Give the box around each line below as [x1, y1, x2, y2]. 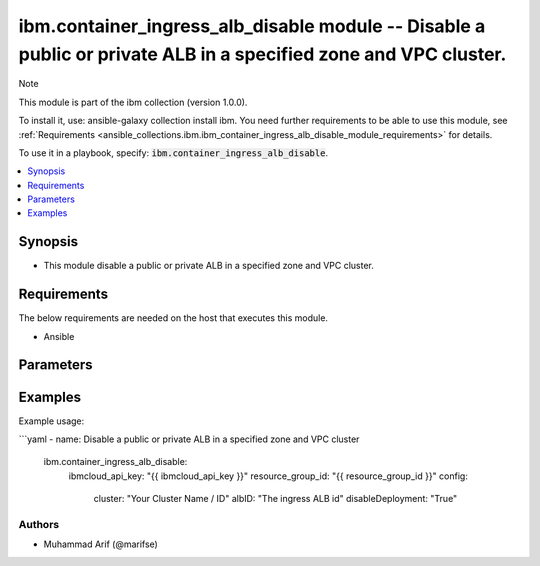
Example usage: [18, 415, 85, 427]
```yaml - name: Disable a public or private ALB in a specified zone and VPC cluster [18, 433, 360, 445]
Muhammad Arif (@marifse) [43, 538, 159, 550]
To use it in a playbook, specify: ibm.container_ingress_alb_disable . [18, 146, 329, 159]
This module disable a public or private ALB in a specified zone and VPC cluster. [43, 260, 375, 272]
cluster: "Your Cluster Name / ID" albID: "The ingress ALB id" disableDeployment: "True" [93, 493, 458, 505]
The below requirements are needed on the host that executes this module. [18, 312, 329, 324]
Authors [18, 517, 60, 531]
